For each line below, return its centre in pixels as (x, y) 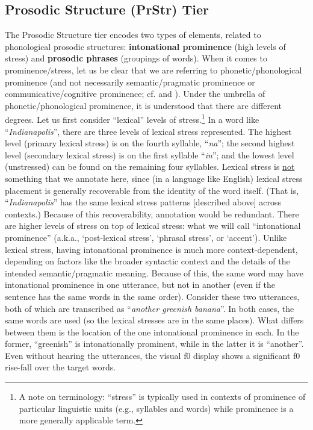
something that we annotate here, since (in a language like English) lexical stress (154, 178)
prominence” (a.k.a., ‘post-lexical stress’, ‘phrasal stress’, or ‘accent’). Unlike (146, 237)
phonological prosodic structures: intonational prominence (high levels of (145, 46)
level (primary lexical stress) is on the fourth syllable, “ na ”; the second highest (150, 143)
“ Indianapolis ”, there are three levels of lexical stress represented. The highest (148, 131)
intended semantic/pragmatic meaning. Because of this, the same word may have (154, 273)
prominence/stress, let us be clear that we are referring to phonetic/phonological (153, 70)
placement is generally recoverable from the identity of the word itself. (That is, (152, 190)
